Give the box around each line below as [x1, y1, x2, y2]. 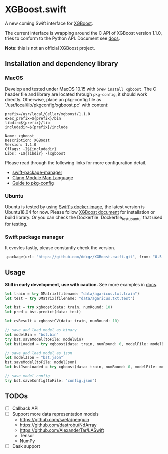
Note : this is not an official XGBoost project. [5, 45, 95, 51]
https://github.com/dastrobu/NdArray [19, 422, 97, 428]
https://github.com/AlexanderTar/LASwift [19, 427, 104, 433]
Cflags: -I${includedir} [5, 146, 57, 151]
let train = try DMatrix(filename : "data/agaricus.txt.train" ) [5, 291, 140, 296]
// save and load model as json [5, 350, 72, 356]
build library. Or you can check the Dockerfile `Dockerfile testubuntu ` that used [5, 214, 163, 221]
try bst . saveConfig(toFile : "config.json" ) [5, 378, 97, 383]
